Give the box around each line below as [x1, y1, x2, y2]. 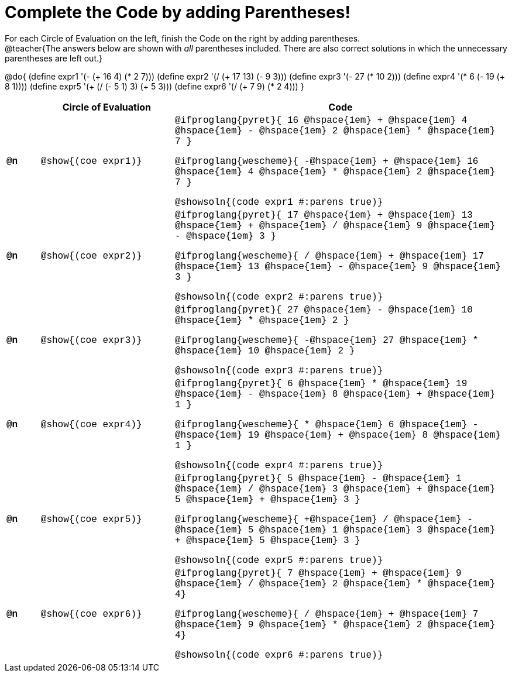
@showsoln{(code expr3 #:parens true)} [174, 365, 383, 376]
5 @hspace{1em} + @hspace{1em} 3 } [174, 494, 360, 505]
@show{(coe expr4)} [40, 419, 142, 430]
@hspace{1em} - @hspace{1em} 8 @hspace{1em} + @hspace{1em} [174, 389, 496, 400]
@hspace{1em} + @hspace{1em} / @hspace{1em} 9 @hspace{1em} [174, 220, 496, 231]
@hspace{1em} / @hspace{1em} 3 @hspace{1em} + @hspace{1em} [174, 483, 496, 494]
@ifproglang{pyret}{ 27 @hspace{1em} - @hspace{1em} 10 [174, 304, 473, 315]
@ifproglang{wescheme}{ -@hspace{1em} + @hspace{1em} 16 [174, 156, 479, 167]
